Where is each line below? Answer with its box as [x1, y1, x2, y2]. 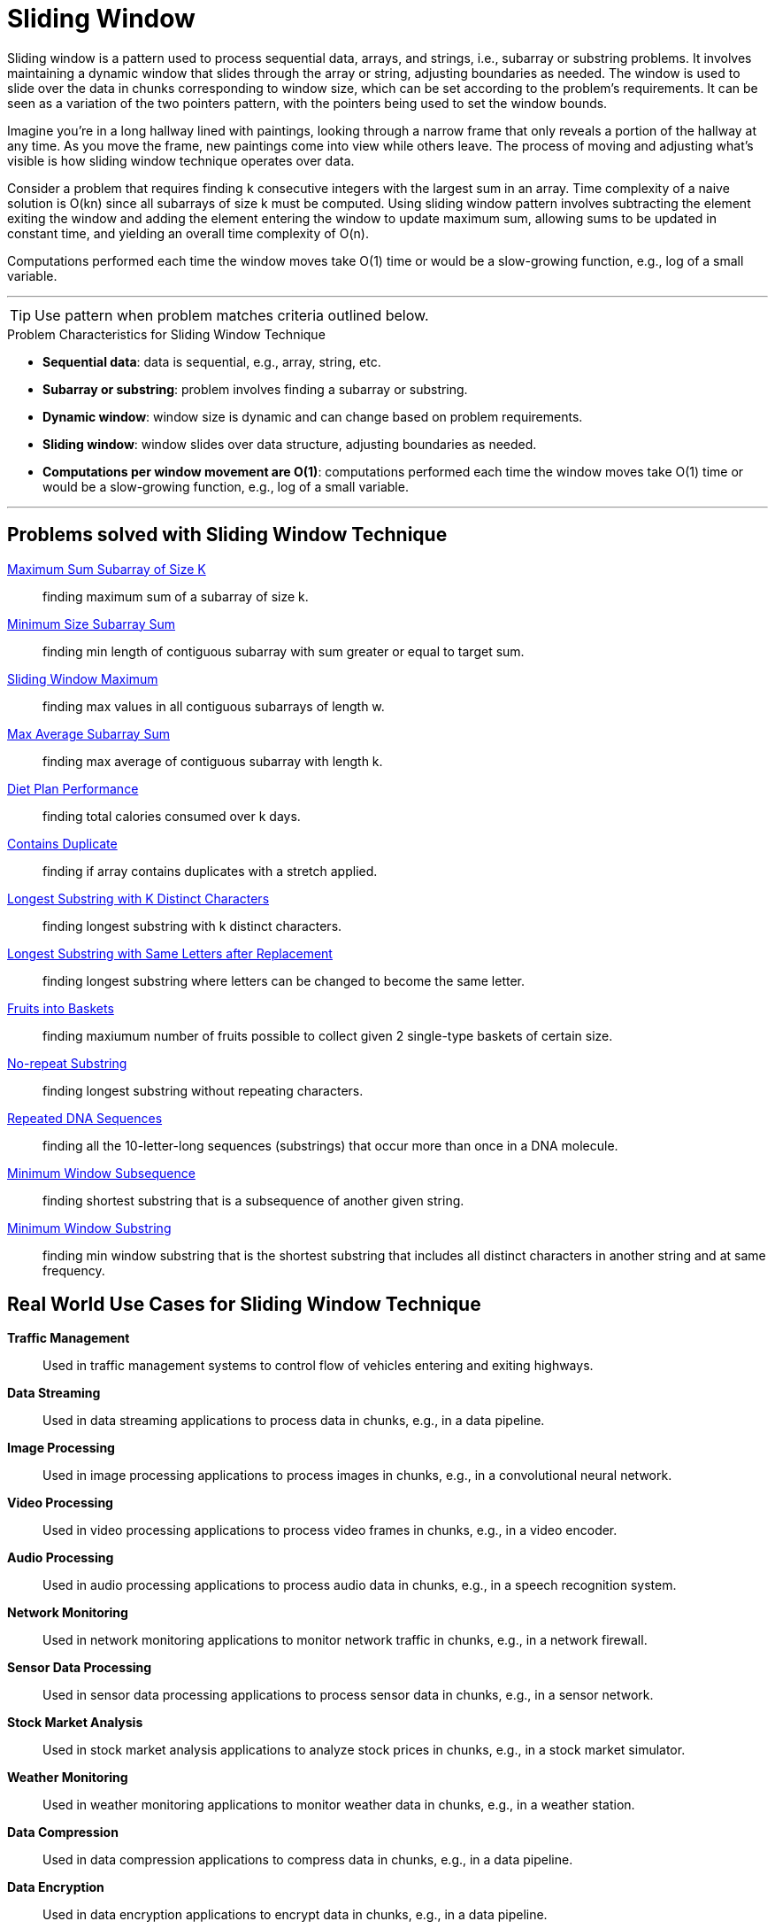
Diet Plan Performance [7, 780, 139, 796]
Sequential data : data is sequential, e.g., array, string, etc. [42, 353, 381, 369]
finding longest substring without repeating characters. [42, 1082, 364, 1098]
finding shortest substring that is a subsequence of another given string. [42, 1192, 464, 1208]
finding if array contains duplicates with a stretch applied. [42, 863, 378, 879]
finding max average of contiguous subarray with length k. [42, 753, 383, 769]
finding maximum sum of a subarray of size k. [42, 588, 309, 604]
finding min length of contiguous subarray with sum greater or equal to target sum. [42, 643, 525, 659]
